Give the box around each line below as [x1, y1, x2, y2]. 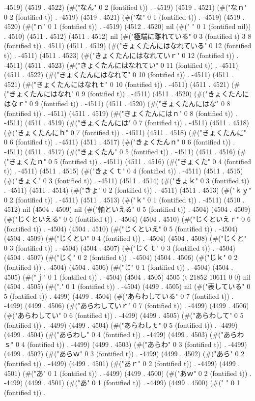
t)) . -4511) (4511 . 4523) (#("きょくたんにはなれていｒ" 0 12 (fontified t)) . [4, 50, 239, 60]
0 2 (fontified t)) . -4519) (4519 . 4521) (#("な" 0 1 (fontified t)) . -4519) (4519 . [4, 11, 245, 22]
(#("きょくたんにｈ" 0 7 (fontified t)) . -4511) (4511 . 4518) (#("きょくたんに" [4, 127, 247, 137]
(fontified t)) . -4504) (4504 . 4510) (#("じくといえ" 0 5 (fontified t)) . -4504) [4, 223, 238, 233]
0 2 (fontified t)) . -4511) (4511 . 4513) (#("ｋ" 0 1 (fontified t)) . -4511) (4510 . [4, 194, 245, 204]
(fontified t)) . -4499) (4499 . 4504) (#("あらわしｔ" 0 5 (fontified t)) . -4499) [4, 319, 238, 330]
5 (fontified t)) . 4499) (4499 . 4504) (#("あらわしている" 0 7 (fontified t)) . [4, 290, 234, 301]
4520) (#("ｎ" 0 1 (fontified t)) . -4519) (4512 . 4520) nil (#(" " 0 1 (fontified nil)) [4, 21, 251, 31]
